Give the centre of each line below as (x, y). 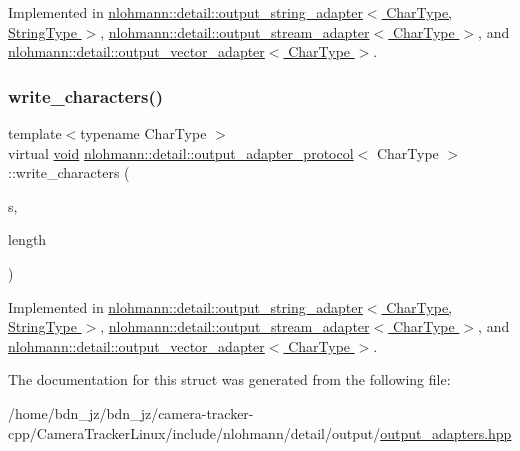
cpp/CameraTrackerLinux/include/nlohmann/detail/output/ (194, 432)
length (27, 239)
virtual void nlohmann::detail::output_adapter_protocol (181, 152)
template (35, 133)
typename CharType (143, 133)
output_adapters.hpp (446, 432)
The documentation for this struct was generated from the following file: (229, 379)
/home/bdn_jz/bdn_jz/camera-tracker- (131, 412)
